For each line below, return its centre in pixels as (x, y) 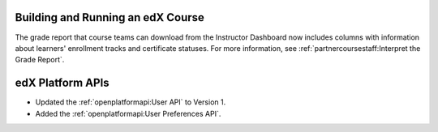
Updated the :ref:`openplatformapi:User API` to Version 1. (131, 102)
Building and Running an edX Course (109, 17)
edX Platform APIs (62, 83)
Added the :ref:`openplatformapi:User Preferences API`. (128, 113)
